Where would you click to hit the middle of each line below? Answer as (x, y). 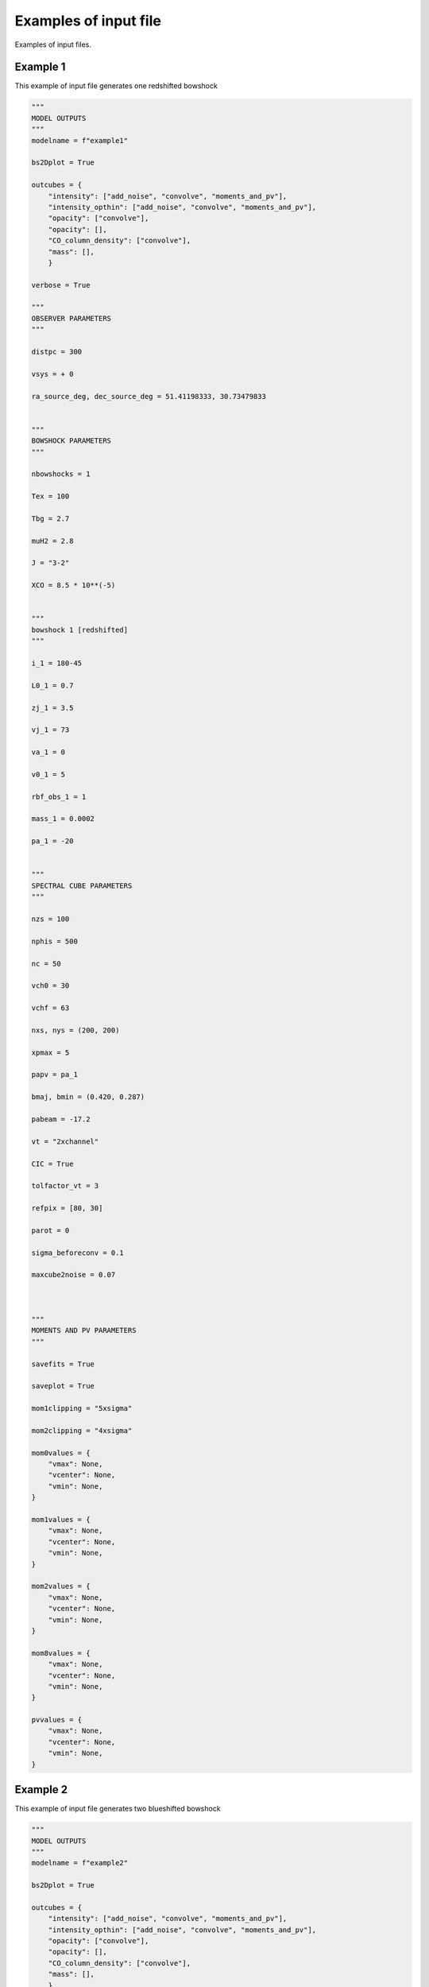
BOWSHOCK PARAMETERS (71, 441)
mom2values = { (61, 1586)
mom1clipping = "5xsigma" (82, 1408)
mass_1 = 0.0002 (63, 819)
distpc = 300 (57, 352)
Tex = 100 (50, 496)
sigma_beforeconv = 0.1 (78, 1253)
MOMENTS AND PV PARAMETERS (84, 1330)
